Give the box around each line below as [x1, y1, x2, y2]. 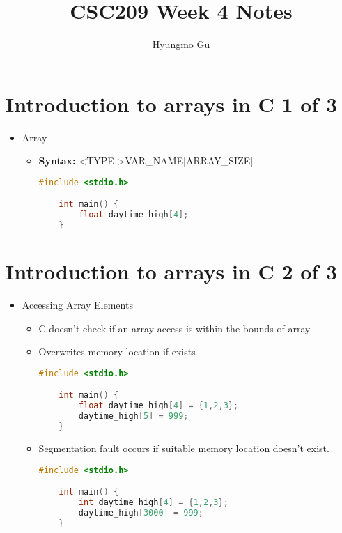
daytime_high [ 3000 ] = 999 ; [78, 507, 203, 518]
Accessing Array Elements [22, 298, 133, 312]
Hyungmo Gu [152, 37, 210, 52]
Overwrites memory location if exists [38, 344, 196, 359]
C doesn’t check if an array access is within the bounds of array [38, 320, 311, 335]
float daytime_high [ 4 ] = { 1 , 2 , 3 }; [78, 401, 239, 411]
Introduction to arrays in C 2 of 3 [6, 257, 338, 286]
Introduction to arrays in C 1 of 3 [6, 89, 338, 118]
